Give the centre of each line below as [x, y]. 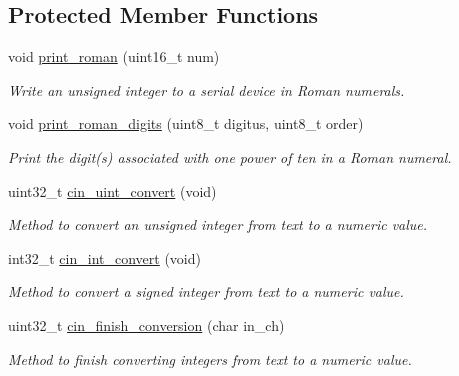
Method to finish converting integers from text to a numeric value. [210, 358]
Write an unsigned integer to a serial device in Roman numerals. [206, 89]
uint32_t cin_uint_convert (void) [112, 190]
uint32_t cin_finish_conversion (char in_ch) [146, 324]
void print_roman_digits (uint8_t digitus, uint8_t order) [186, 123]
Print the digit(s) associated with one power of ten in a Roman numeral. [230, 156]
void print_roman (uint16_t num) [114, 56]
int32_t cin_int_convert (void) [104, 257]
